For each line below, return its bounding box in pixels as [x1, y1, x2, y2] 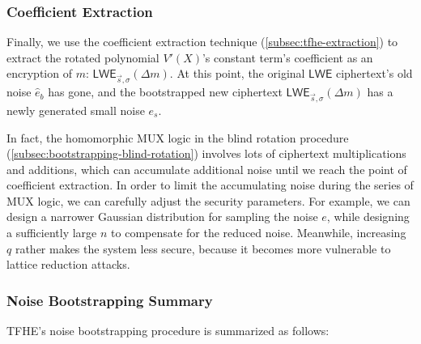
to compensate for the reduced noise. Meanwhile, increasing [111, 224, 406, 241]
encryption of [6, 65, 72, 82]
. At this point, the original [169, 65, 305, 82]
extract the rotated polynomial [6, 49, 159, 66]
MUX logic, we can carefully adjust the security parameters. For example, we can [6, 192, 410, 209]
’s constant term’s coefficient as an [202, 49, 373, 66]
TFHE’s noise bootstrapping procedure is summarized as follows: [6, 322, 330, 339]
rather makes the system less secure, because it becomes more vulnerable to [15, 240, 391, 257]
